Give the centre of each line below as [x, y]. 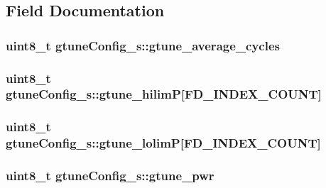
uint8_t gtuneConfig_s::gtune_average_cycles [143, 45]
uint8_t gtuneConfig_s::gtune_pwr [110, 176]
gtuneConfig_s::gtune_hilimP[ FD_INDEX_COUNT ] [164, 94]
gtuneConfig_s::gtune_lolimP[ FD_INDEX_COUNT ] [163, 143]
